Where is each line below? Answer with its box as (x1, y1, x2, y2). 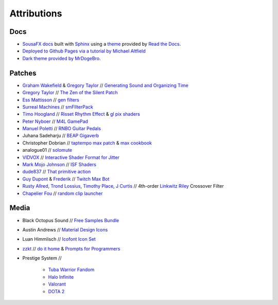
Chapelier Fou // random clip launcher (22, 190, 103, 196)
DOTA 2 (48, 288, 65, 294)
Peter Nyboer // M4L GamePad (22, 118, 89, 124)
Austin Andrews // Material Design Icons (22, 226, 108, 232)
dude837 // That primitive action (22, 169, 91, 175)
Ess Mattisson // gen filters (22, 97, 79, 103)
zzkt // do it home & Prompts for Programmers (22, 245, 120, 252)
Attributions (9, 8, 62, 19)
